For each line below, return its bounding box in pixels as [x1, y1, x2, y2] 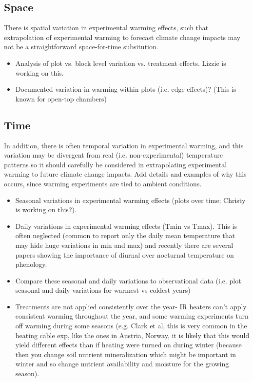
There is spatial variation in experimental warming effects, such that [4, 22, 209, 33]
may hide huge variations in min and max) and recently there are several [15, 240, 234, 250]
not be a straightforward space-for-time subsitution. [4, 41, 158, 52]
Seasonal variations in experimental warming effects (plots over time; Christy [15, 195, 246, 205]
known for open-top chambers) [15, 93, 107, 103]
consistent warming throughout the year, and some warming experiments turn [15, 311, 249, 321]
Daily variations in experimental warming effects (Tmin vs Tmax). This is [15, 221, 237, 231]
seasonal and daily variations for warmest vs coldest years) [15, 285, 191, 295]
